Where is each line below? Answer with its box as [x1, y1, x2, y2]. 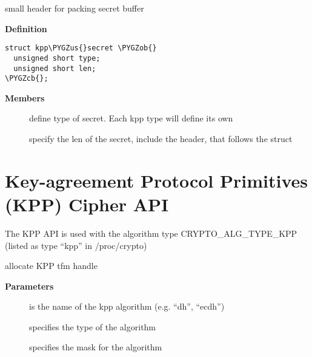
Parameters [5, 279, 54, 292]
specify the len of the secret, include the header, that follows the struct [29, 132, 293, 144]
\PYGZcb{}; [5, 74, 48, 83]
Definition [5, 22, 47, 35]
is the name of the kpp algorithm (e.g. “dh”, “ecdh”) [29, 300, 225, 313]
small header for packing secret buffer [5, 2, 144, 14]
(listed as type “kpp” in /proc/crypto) [5, 239, 147, 251]
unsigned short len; [13, 64, 96, 73]
